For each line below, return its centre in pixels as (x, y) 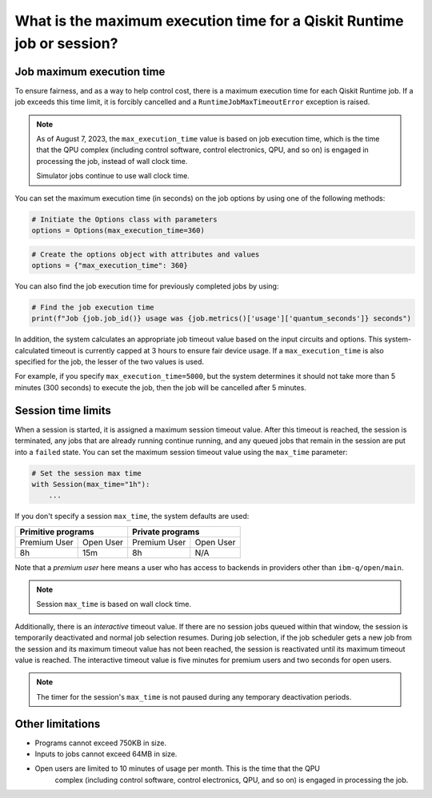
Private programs (166, 532)
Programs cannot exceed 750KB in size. (101, 743)
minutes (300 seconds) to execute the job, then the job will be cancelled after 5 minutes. (161, 387)
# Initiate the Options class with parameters (124, 219)
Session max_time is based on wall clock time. (114, 604)
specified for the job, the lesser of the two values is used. (109, 362)
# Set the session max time (86, 473)
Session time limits (63, 411)
